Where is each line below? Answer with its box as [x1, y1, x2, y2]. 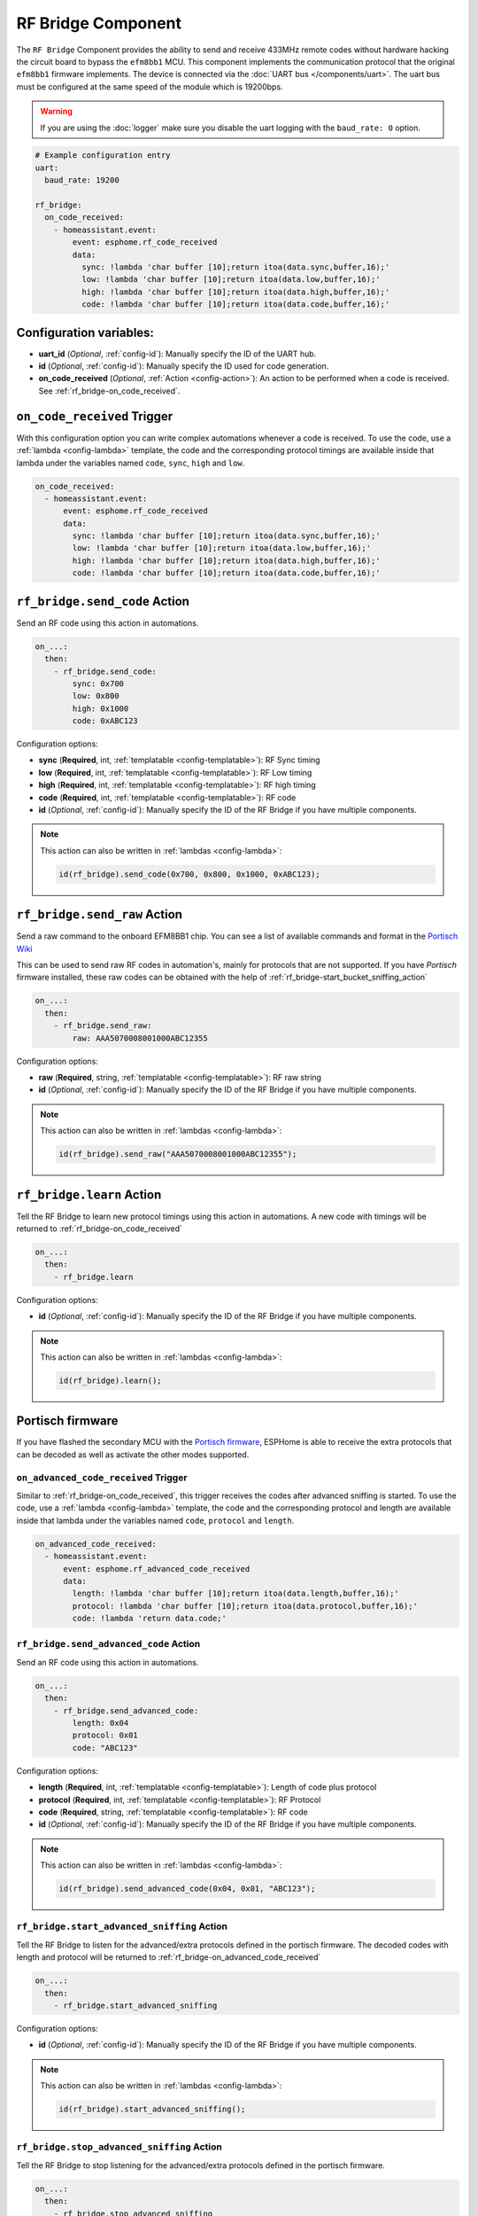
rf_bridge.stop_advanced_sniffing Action [16, 2141, 223, 2153]
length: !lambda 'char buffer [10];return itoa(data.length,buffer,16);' [72, 1588, 400, 1599]
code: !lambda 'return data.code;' [72, 1613, 227, 1624]
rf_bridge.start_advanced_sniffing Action [16, 1920, 228, 1932]
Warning [40, 106, 73, 117]
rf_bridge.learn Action [16, 1187, 162, 1202]
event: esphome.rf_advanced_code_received [63, 1564, 251, 1573]
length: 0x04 [72, 1718, 129, 1728]
